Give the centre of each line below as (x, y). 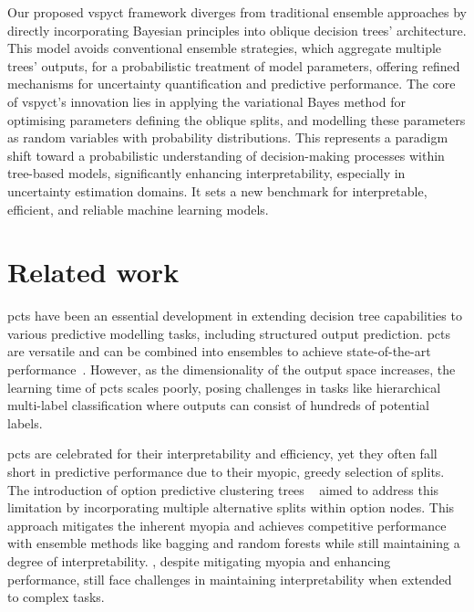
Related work (93, 272)
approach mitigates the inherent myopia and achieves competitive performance (227, 525)
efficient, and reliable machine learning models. (138, 209)
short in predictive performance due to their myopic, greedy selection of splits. (226, 471)
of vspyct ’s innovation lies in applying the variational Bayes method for (206, 101)
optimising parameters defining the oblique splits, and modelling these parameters (237, 119)
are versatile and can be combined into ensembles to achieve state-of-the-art (219, 351)
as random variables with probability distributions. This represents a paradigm (228, 137)
